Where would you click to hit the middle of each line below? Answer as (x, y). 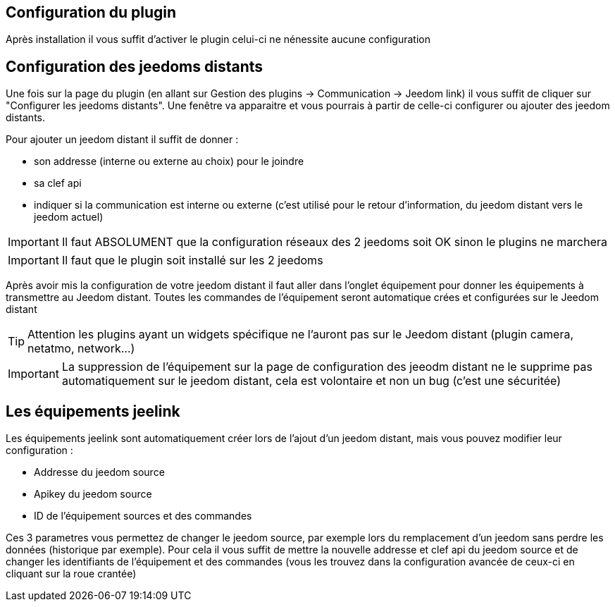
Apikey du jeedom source (93, 494)
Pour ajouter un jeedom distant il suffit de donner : (122, 140)
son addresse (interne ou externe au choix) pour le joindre (169, 161)
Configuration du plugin (91, 12)
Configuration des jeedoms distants (135, 66)
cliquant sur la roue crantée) (71, 574)
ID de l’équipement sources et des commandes (143, 516)
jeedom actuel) (69, 217)
